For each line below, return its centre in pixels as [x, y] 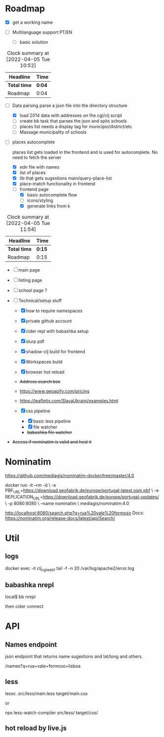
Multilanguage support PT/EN [42, 32]
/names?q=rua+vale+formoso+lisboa [43, 666]
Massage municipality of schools [53, 132]
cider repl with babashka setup [57, 331]
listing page [31, 280]
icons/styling [40, 200]
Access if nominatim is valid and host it [52, 442]
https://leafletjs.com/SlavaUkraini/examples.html [69, 401]
